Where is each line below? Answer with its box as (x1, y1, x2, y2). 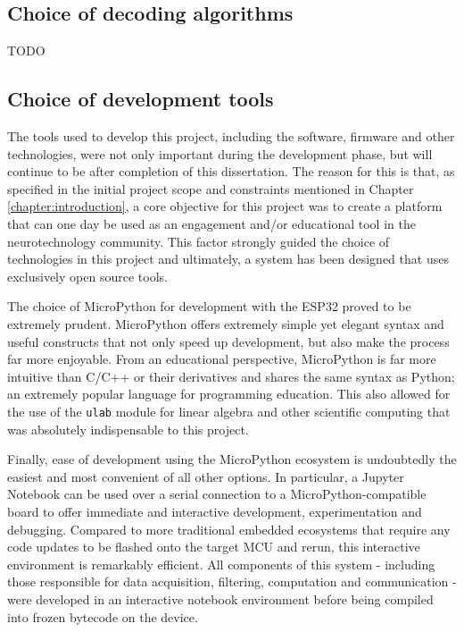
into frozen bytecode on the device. (7, 607, 198, 626)
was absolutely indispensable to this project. (7, 419, 249, 438)
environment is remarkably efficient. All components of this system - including (7, 554, 435, 573)
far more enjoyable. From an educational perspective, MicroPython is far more (7, 350, 436, 368)
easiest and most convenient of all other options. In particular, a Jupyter (7, 467, 404, 485)
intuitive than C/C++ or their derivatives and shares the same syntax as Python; (7, 367, 455, 385)
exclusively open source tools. (7, 266, 168, 285)
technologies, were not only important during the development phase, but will (7, 144, 433, 163)
